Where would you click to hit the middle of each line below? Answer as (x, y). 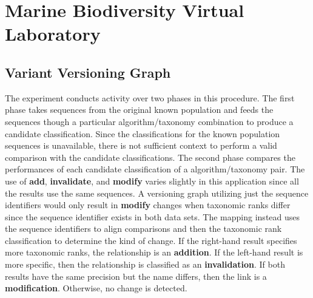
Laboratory (53, 34)
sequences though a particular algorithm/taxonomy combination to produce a (149, 121)
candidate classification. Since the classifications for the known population (143, 133)
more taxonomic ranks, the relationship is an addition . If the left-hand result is (154, 252)
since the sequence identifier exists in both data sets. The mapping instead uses (153, 216)
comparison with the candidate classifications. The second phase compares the (150, 157)
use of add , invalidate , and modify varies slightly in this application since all (152, 181)
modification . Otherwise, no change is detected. (96, 288)
